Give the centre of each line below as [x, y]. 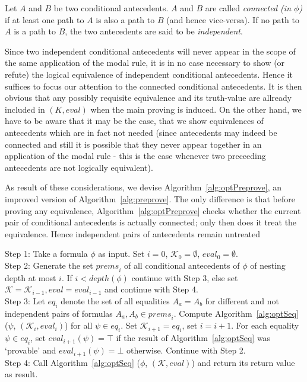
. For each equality [265, 325]
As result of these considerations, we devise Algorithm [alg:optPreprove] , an [143, 187]
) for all [78, 325]
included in [25, 109]
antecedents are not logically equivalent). [79, 167]
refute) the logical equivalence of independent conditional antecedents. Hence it [149, 74]
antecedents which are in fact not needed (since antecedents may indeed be [141, 132]
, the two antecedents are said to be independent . [154, 31]
